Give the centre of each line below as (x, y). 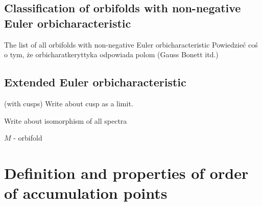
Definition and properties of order (126, 173)
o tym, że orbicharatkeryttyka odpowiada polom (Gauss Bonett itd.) (111, 54)
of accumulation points (86, 193)
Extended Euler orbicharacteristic (95, 82)
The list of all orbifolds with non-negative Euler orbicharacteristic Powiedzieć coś (131, 44)
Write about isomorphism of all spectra (66, 120)
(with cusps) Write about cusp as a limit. (69, 103)
